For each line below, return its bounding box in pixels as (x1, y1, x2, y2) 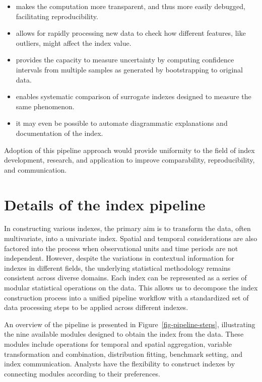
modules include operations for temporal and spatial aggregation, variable (4, 338, 232, 349)
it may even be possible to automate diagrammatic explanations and (16, 118, 228, 128)
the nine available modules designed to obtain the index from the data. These (4, 329, 244, 339)
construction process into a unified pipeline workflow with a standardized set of (4, 292, 249, 302)
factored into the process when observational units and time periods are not (4, 243, 238, 253)
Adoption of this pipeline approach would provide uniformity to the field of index (4, 144, 255, 155)
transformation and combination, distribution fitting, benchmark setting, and (4, 348, 242, 359)
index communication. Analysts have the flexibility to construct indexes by (4, 358, 235, 369)
